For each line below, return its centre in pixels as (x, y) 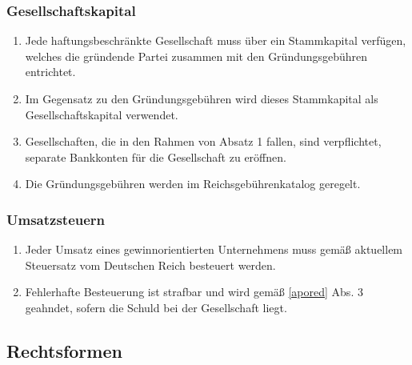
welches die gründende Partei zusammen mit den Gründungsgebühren (196, 56)
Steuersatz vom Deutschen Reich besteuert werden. (150, 265)
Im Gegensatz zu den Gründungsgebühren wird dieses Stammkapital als (202, 98)
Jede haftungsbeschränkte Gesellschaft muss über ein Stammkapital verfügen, (216, 40)
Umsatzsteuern (56, 219)
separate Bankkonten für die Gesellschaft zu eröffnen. (156, 156)
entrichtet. (50, 72)
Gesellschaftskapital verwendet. (102, 114)
